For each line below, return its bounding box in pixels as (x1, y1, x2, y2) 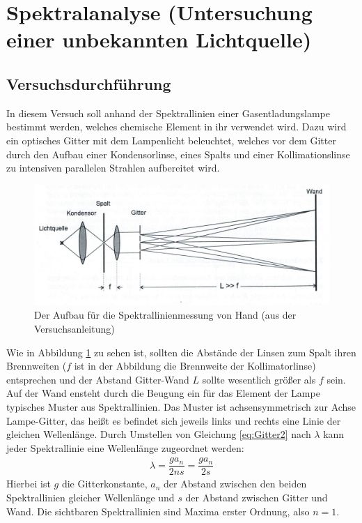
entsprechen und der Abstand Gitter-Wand (6, 372, 189, 386)
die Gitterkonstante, (61, 476, 148, 491)
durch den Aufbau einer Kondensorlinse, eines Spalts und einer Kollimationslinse (6, 146, 350, 161)
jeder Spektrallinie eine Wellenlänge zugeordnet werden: (6, 440, 244, 455)
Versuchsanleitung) (34, 321, 115, 335)
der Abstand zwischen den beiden (164, 476, 307, 491)
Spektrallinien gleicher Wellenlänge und (6, 490, 175, 505)
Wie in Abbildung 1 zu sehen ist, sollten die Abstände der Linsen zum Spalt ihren (6, 344, 356, 359)
